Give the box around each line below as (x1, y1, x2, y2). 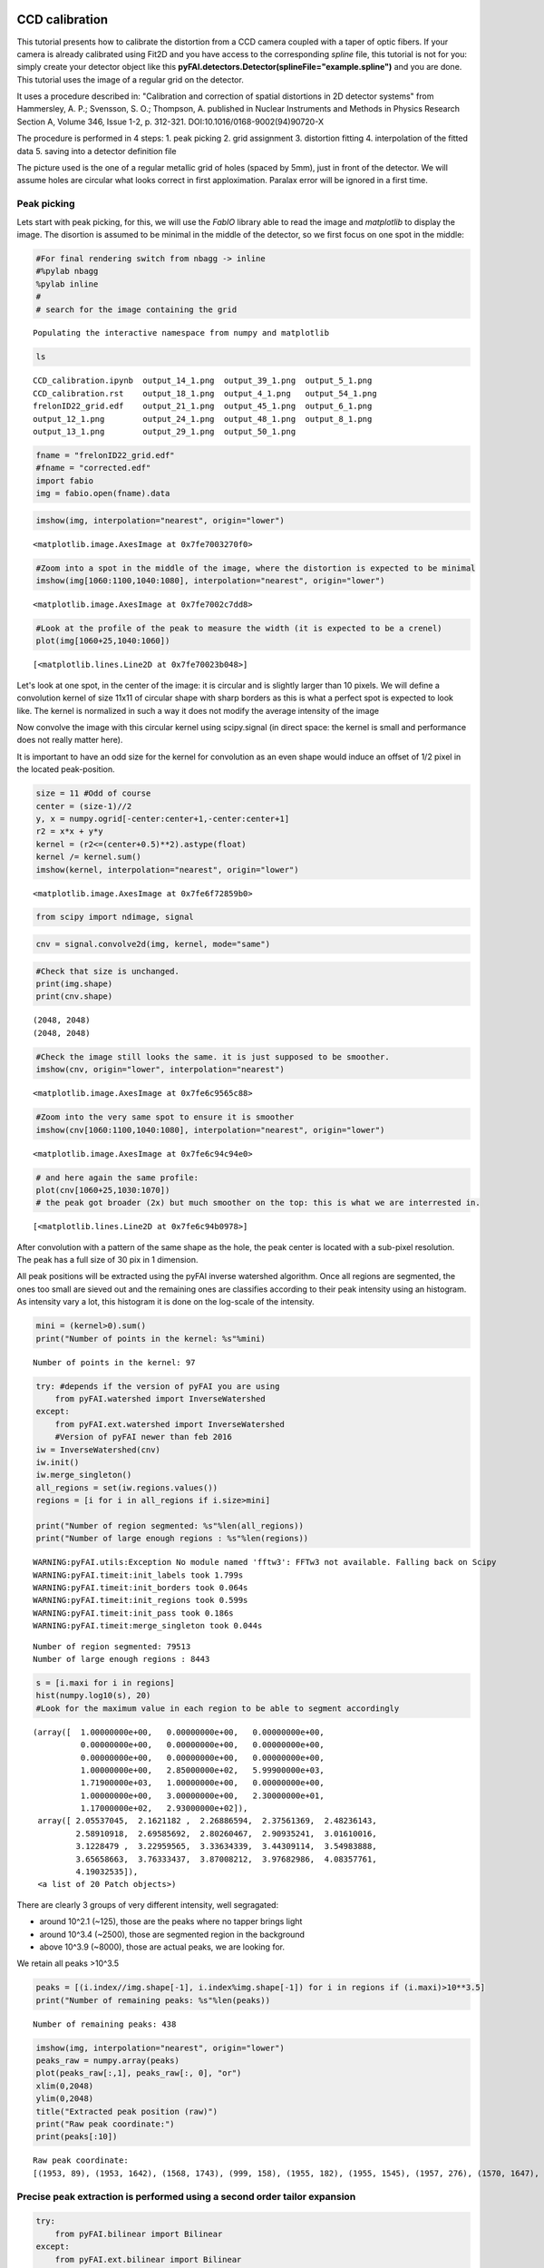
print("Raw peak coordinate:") (35, 2119, 176, 2129)
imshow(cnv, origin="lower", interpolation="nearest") (35, 1064, 285, 1075)
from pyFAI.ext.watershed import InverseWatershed (54, 1419, 285, 1429)
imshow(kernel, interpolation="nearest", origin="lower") (35, 865, 299, 875)
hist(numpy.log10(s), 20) (35, 1690, 151, 1701)
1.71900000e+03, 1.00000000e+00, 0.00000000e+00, (80, 1778, 325, 1788)
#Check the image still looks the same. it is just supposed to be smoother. (35, 1051, 390, 1061)
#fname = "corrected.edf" (35, 463, 151, 474)
